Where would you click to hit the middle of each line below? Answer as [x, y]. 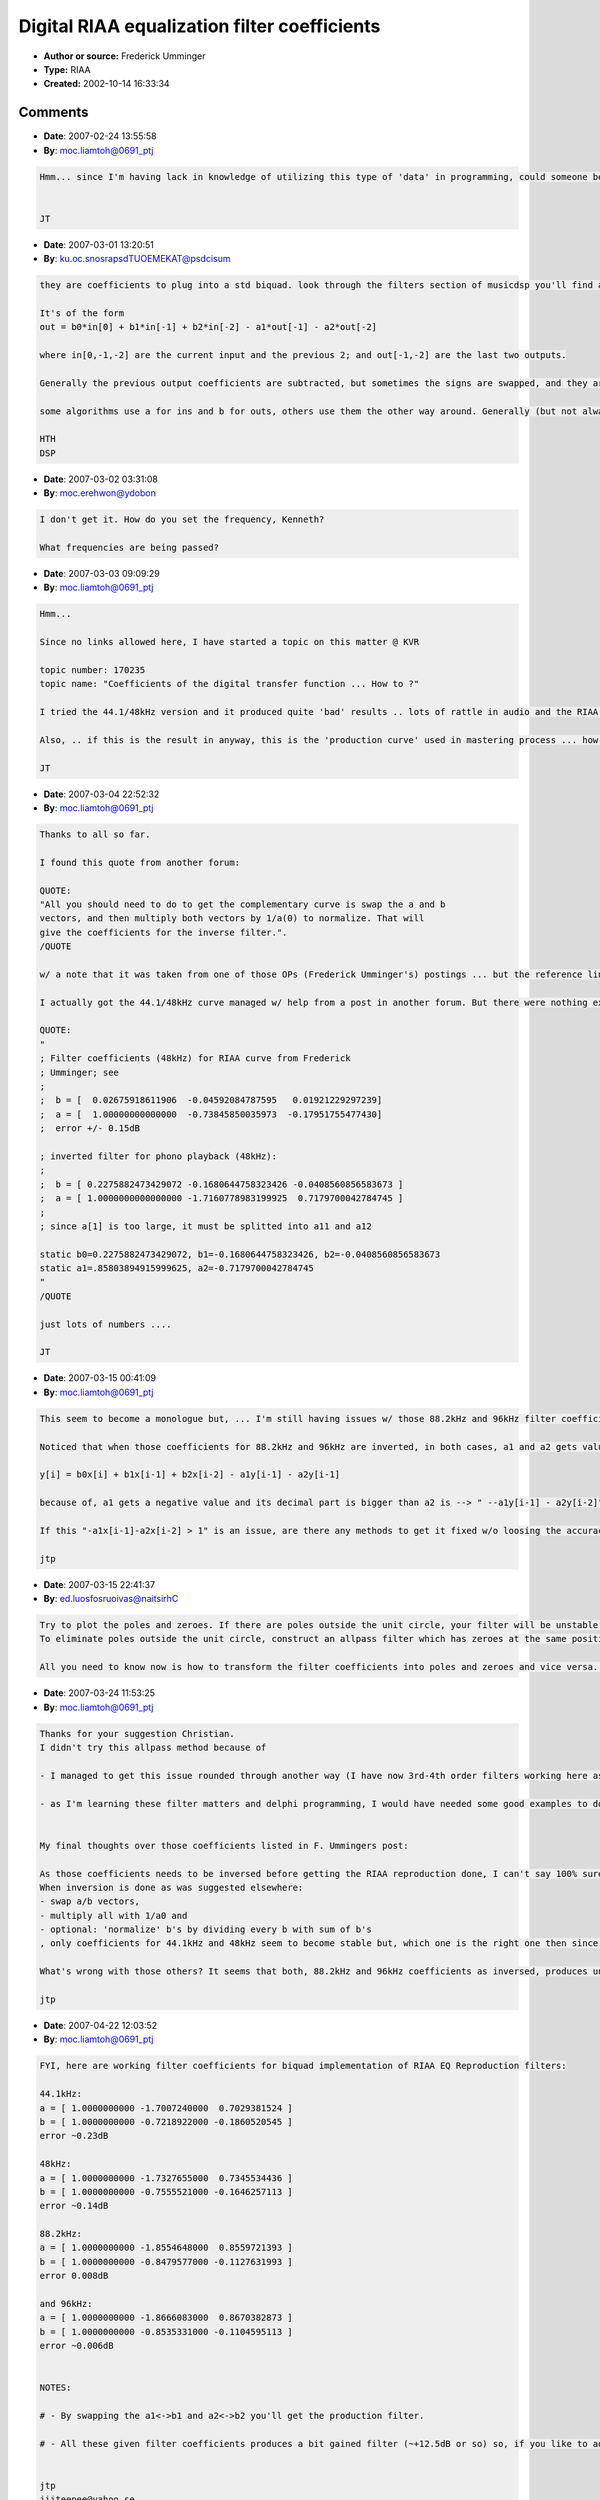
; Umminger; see [79, 1072]
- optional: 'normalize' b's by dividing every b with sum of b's [205, 1929]
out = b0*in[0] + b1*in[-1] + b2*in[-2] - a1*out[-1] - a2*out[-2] [208, 327]
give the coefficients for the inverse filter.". [163, 932]
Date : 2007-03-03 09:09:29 [101, 573]
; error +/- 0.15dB [89, 1128]
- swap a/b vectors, [89, 1901]
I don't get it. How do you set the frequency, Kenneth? [182, 519]
